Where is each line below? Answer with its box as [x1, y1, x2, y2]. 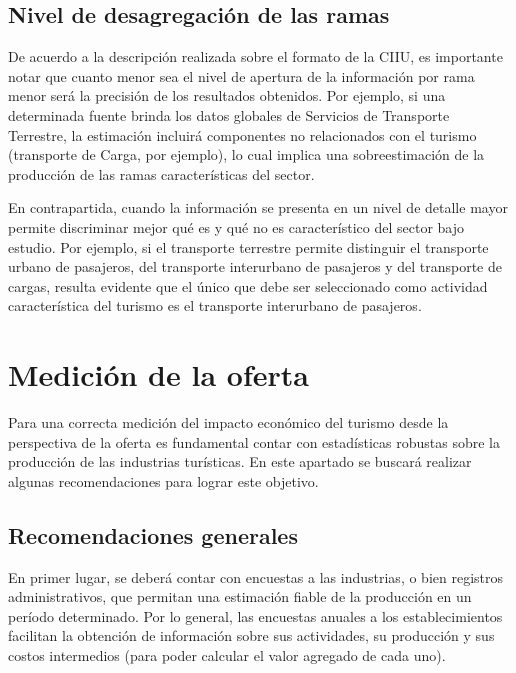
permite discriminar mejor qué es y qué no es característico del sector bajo [8, 216, 464, 237]
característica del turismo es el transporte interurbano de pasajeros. [8, 295, 422, 316]
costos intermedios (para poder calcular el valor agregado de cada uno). [8, 645, 446, 665]
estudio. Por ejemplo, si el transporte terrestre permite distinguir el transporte [8, 236, 489, 257]
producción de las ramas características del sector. [8, 163, 315, 184]
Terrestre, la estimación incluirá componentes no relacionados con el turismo [8, 124, 477, 145]
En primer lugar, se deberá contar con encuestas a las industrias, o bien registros [8, 566, 503, 587]
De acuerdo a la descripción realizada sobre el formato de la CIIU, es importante [8, 46, 503, 67]
